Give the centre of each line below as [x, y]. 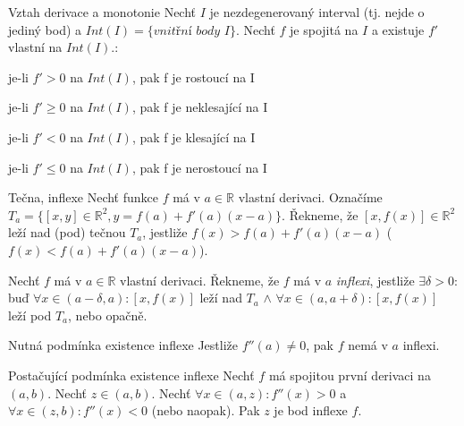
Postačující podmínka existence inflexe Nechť [131, 375]
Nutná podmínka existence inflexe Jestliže [123, 345]
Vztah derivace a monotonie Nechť [102, 12]
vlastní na [35, 47]
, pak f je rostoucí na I [193, 77]
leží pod [30, 315]
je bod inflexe [311, 410]
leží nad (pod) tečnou [67, 232]
